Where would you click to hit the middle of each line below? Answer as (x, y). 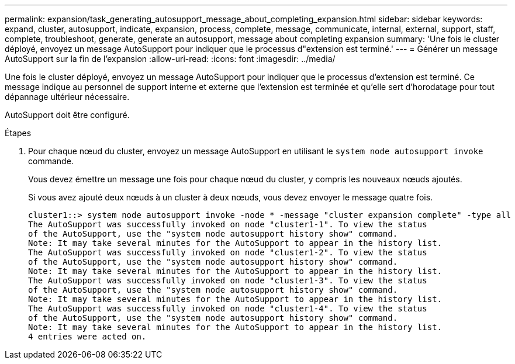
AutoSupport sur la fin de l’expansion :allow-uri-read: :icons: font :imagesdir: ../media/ (170, 59)
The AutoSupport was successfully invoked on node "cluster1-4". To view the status (228, 308)
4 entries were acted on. (87, 337)
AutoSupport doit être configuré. (67, 115)
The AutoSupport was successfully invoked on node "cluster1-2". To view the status (228, 252)
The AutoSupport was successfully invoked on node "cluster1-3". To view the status (228, 280)
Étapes (18, 133)
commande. (51, 161)
